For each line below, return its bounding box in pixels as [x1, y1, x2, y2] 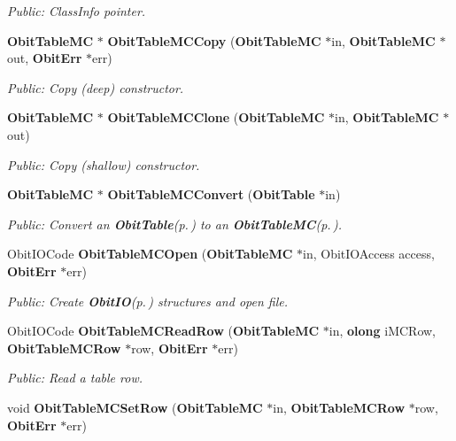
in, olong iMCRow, [328, 321, 437, 340]
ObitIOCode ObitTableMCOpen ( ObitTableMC [7, 244, 293, 263]
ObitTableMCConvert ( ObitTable [107, 185, 315, 204]
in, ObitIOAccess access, [303, 244, 435, 263]
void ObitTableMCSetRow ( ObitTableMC [7, 398, 263, 416]
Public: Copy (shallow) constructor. [7, 155, 200, 174]
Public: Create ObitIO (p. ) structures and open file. [7, 291, 288, 310]
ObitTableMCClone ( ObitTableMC [107, 108, 325, 127]
